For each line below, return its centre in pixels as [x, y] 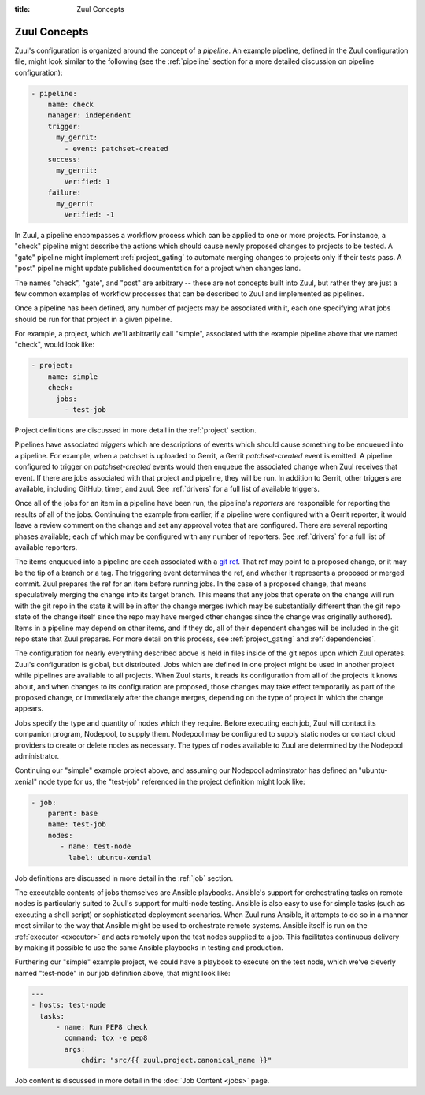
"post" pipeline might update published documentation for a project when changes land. [158, 269]
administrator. [37, 755]
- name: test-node [96, 846]
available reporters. [46, 547]
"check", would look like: [54, 345]
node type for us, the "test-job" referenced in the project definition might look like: [172, 781]
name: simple [73, 377]
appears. [29, 708]
